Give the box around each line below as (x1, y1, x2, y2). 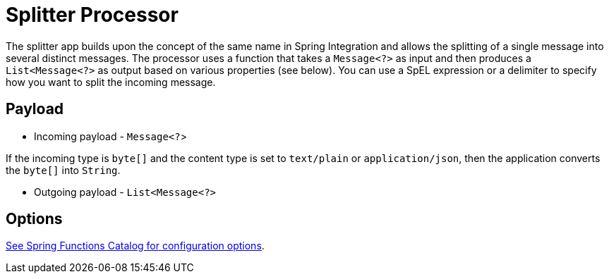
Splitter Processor (6, 3, 179, 27)
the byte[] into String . (6, 163, 121, 176)
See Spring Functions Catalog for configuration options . (6, 240, 265, 252)
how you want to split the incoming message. (6, 75, 216, 88)
